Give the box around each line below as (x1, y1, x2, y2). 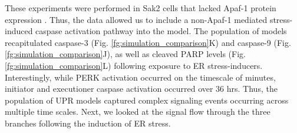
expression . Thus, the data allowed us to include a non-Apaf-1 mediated (5, 13, 268, 25)
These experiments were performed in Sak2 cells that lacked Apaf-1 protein (5, 2, 276, 14)
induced (5, 25, 33, 37)
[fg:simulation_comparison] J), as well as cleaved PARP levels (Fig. (5, 48, 246, 60)
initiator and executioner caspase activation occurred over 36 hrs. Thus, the (5, 82, 278, 95)
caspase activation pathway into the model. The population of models (35, 25, 287, 37)
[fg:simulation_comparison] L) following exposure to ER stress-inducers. (5, 59, 263, 71)
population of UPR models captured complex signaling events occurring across (5, 94, 289, 106)
